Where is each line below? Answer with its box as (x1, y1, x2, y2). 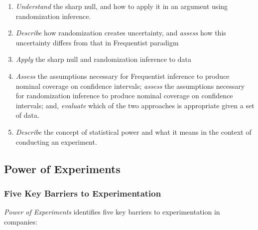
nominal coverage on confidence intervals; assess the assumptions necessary (15, 80, 245, 91)
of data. (15, 110, 39, 120)
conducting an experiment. (15, 136, 97, 147)
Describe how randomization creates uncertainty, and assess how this (15, 27, 226, 38)
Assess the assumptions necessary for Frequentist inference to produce (15, 70, 230, 81)
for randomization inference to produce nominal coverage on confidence (15, 90, 233, 101)
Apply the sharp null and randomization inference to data (15, 54, 191, 64)
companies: (4, 216, 37, 227)
